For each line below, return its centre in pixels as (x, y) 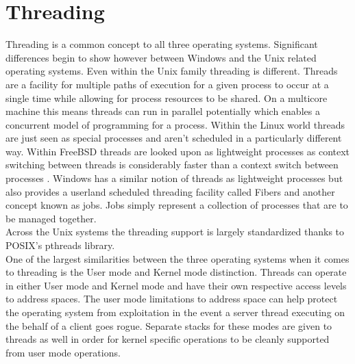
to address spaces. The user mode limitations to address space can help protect (172, 299)
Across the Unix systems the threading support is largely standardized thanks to (175, 232)
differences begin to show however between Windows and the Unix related (161, 57)
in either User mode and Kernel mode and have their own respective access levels (176, 285)
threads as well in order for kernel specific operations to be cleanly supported (168, 339)
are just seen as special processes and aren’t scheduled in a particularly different (174, 138)
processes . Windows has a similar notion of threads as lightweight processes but (174, 178)
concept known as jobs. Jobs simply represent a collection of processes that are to (177, 205)
